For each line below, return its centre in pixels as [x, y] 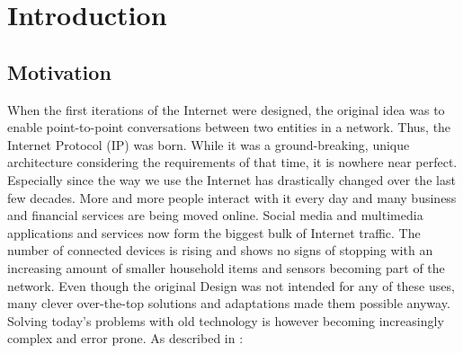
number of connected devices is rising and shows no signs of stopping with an [220, 250]
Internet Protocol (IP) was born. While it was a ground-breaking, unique [209, 144]
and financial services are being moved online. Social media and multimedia [215, 215]
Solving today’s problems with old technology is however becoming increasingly [226, 320]
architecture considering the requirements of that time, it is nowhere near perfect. [232, 162]
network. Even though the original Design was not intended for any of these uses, [231, 285]
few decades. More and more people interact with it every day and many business [232, 197]
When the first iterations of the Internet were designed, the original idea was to [226, 109]
